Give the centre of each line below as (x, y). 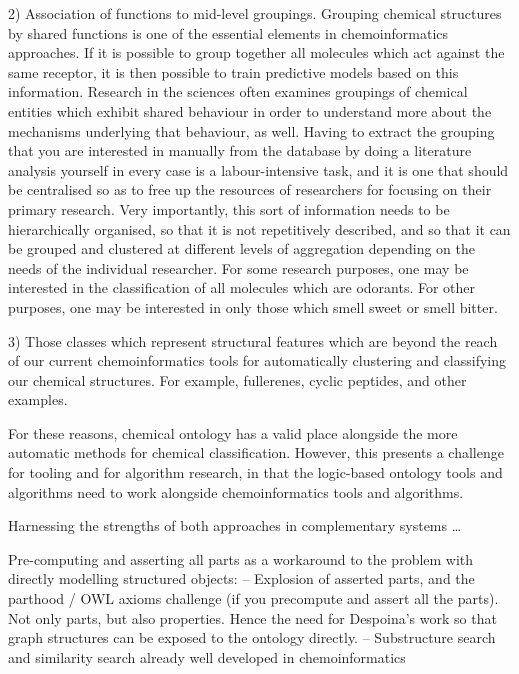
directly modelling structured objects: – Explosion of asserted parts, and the (241, 578)
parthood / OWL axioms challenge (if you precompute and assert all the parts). (253, 598)
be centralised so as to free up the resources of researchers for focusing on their (250, 189)
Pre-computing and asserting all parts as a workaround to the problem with (241, 558)
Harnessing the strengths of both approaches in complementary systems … (235, 525)
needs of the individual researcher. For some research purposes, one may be (238, 267)
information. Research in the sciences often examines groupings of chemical (238, 91)
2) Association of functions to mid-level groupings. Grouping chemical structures (255, 13)
